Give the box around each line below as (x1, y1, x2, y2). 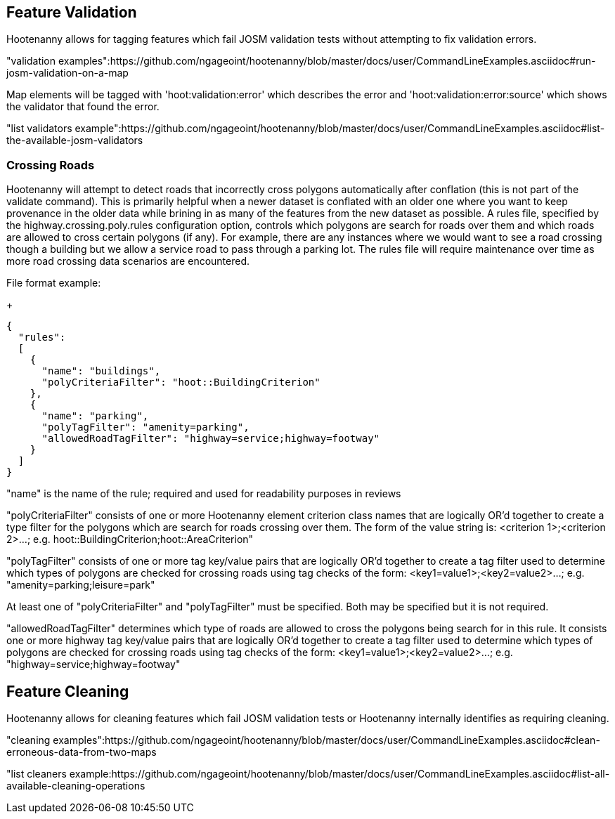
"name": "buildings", (41, 365, 161, 377)
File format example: (6, 277, 101, 289)
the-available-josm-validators (6, 134, 143, 147)
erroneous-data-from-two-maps (6, 746, 157, 759)
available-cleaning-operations (6, 780, 145, 792)
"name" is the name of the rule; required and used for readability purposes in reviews (6, 487, 401, 500)
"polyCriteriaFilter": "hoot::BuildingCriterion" (41, 376, 321, 388)
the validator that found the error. (6, 100, 160, 113)
